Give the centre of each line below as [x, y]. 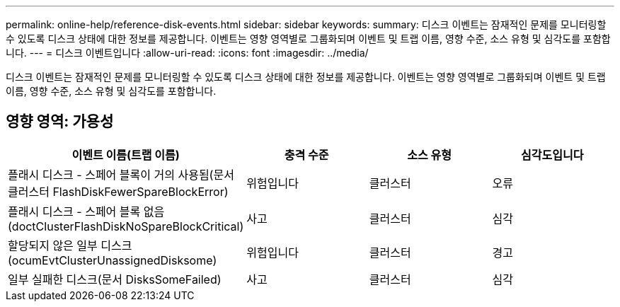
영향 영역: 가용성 [60, 122]
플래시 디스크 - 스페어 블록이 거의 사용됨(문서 [121, 174]
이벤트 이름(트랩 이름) [126, 155]
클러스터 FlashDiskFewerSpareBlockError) [118, 191]
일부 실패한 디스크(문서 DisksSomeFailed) [115, 279]
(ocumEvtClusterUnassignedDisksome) [113, 260]
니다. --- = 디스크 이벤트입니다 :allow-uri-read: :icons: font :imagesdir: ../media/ [187, 53]
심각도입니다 [552, 155]
